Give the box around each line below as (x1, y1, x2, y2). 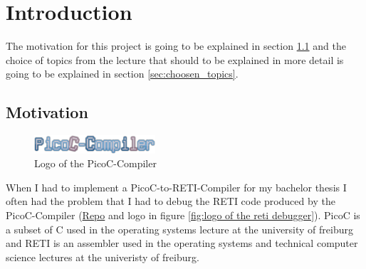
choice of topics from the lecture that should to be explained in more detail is (6, 52, 344, 67)
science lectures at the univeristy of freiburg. (6, 249, 199, 264)
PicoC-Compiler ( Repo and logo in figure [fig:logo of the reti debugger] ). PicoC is (6, 207, 360, 222)
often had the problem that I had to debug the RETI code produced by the (6, 194, 335, 209)
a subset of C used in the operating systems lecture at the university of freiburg (6, 221, 353, 236)
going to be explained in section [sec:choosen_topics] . (6, 66, 239, 81)
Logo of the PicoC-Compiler (34, 156, 157, 171)
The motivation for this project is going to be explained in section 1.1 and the (6, 38, 346, 53)
